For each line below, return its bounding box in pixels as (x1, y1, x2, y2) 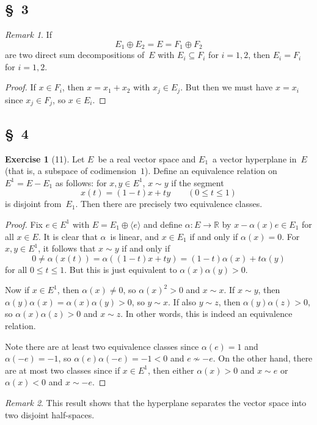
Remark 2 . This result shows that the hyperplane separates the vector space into (5, 396, 307, 409)
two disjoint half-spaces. (5, 408, 95, 421)
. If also (168, 295, 197, 308)
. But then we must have (180, 81, 273, 93)
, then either (148, 363, 194, 376)
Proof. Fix (5, 217, 43, 230)
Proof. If (5, 81, 36, 93)
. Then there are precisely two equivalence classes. (75, 197, 263, 210)
